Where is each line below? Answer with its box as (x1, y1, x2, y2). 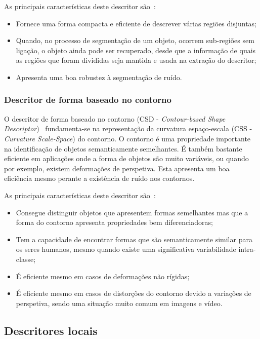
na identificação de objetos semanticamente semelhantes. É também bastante (4, 143, 242, 154)
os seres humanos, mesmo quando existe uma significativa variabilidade (16, 244, 236, 254)
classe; (16, 253, 36, 264)
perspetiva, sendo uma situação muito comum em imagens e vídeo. (16, 297, 223, 308)
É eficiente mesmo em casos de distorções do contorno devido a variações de (16, 288, 251, 298)
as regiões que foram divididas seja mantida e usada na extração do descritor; (16, 55, 256, 65)
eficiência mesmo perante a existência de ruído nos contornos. (4, 173, 195, 183)
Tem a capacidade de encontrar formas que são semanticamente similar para (16, 234, 252, 244)
